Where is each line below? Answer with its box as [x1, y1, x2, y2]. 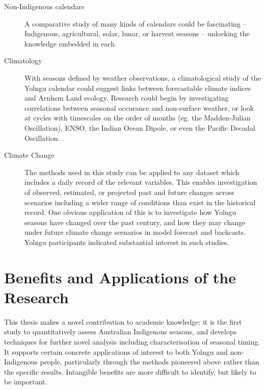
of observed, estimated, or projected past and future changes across [24, 186, 234, 197]
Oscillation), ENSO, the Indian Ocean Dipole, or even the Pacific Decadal [24, 122, 255, 133]
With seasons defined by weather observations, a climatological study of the [24, 72, 261, 83]
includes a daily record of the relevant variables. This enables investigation [24, 177, 257, 187]
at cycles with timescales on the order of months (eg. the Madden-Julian [24, 112, 251, 123]
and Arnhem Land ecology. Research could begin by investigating [24, 92, 229, 103]
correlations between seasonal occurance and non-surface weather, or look [24, 102, 254, 113]
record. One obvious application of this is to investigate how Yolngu [24, 207, 236, 217]
